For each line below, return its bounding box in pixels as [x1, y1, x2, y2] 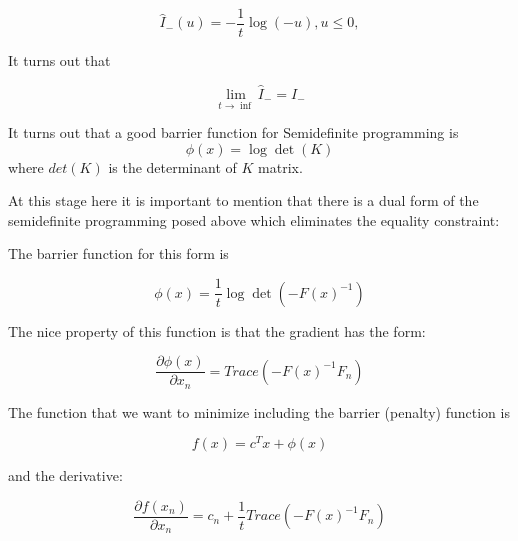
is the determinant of [108, 156, 237, 177]
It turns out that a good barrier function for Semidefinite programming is [8, 122, 459, 143]
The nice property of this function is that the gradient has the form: [8, 320, 426, 341]
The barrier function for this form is [8, 243, 229, 264]
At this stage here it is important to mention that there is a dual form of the [8, 190, 479, 211]
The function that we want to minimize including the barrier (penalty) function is [8, 401, 510, 422]
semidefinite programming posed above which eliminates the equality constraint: [8, 209, 500, 230]
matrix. [258, 156, 303, 177]
